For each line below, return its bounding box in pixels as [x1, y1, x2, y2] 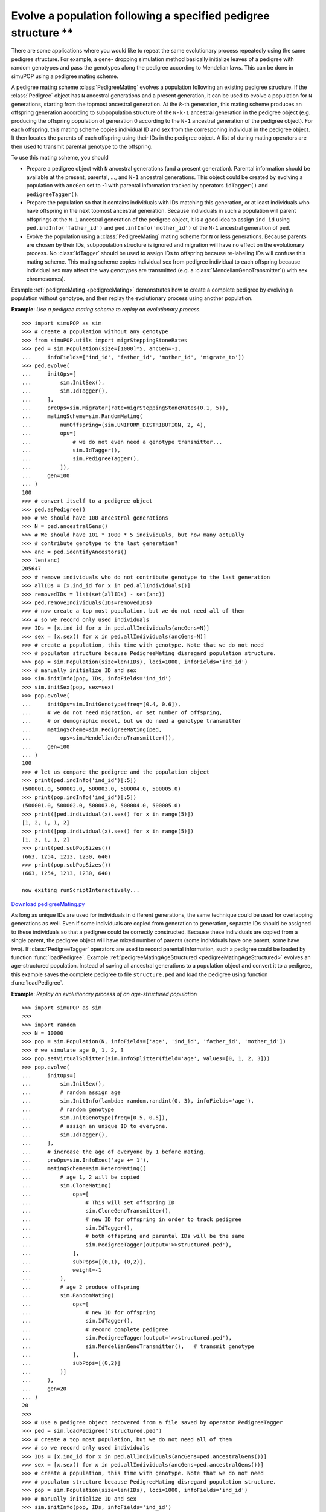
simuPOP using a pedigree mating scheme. [11, 73, 119, 80]
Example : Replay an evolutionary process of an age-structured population [11, 990, 197, 997]
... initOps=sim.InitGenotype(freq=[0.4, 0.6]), [22, 700, 181, 708]
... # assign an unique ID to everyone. [22, 1123, 168, 1130]
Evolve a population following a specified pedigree [11, 9, 270, 22]
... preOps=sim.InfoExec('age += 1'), [22, 1156, 150, 1164]
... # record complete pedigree [22, 1326, 168, 1333]
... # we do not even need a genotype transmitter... [22, 438, 223, 445]
